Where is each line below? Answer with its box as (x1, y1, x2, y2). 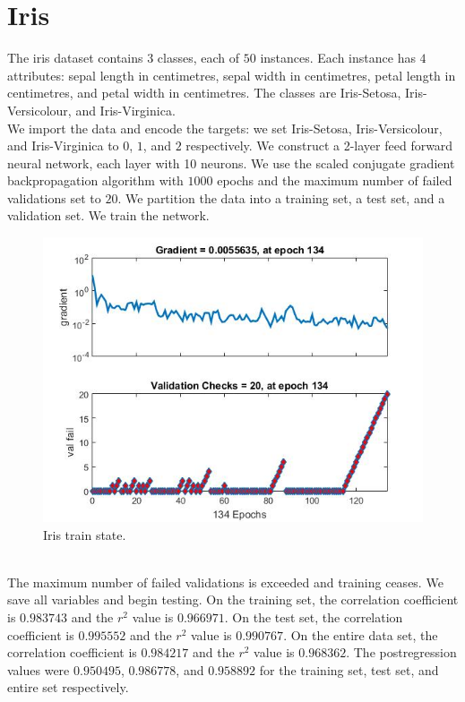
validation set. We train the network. (7, 206, 210, 225)
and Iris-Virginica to (7, 136, 119, 155)
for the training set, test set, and (259, 660, 439, 679)
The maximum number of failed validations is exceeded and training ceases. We (7, 572, 443, 591)
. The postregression (346, 643, 457, 662)
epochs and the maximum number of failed (217, 171, 452, 190)
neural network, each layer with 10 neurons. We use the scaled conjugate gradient (7, 153, 455, 172)
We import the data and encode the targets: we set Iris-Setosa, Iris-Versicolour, (7, 118, 443, 137)
